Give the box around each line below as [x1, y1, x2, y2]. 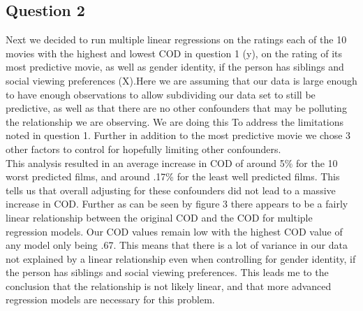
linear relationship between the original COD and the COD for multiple [6, 210, 313, 224]
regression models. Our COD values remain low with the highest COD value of [6, 224, 343, 238]
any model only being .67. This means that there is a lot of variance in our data [6, 238, 348, 252]
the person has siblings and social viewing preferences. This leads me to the [6, 265, 329, 280]
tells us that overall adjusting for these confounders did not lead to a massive [6, 182, 336, 197]
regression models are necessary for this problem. [6, 292, 215, 307]
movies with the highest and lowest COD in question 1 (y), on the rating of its [6, 45, 343, 60]
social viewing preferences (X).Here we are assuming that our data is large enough [6, 73, 357, 87]
